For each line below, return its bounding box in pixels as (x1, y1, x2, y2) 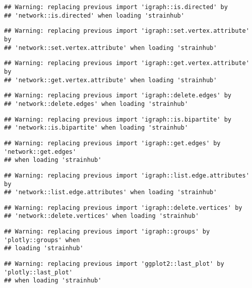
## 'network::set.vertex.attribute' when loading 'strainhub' (4, 44, 217, 51)
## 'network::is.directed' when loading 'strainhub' (4, 12, 184, 19)
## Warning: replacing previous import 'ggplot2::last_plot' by (4, 260, 224, 268)
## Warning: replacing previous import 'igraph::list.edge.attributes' (4, 171, 249, 179)
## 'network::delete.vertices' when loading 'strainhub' (4, 212, 199, 220)
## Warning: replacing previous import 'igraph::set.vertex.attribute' (4, 27, 249, 35)
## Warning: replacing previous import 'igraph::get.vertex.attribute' (4, 60, 249, 67)
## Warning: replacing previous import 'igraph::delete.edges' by (4, 92, 232, 99)
